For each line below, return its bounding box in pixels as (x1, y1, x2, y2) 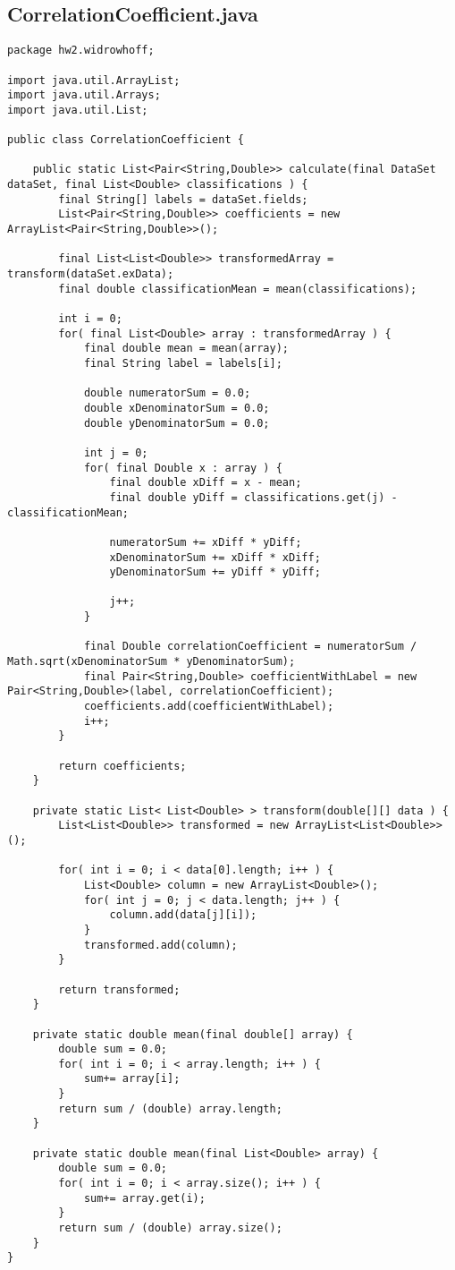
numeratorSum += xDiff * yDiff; (109, 535, 302, 549)
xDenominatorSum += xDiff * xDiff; (109, 550, 321, 564)
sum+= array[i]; (83, 1072, 181, 1086)
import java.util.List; (7, 103, 148, 116)
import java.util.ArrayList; (7, 73, 181, 87)
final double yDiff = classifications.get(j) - (109, 490, 398, 504)
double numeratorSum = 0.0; (83, 387, 251, 400)
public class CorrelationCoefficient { (7, 133, 244, 147)
